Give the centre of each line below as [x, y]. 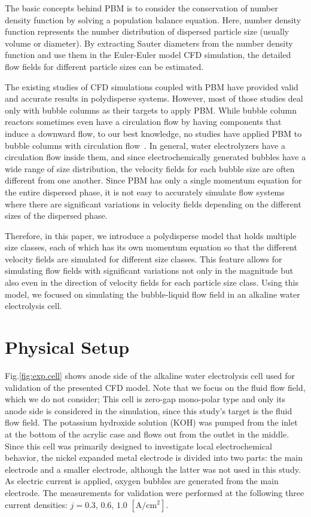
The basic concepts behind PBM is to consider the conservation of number [141, 8]
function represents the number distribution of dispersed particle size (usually [147, 31]
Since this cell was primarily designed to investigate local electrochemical [138, 446]
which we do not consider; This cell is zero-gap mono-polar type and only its [145, 399]
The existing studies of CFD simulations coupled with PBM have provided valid [152, 86]
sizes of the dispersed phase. [56, 215]
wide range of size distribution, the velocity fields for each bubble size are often [150, 168]
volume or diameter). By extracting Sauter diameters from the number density [149, 43]
